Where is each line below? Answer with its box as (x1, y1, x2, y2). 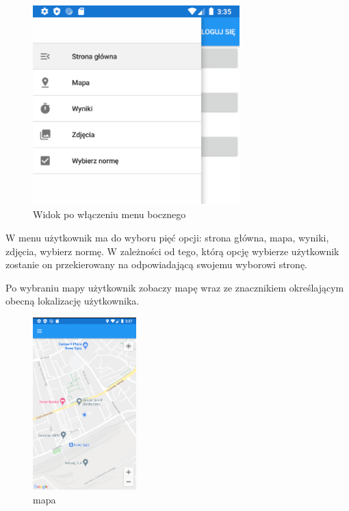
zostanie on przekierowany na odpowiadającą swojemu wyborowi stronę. (5, 257, 307, 272)
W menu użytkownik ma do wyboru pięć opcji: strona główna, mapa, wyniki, (5, 230, 329, 244)
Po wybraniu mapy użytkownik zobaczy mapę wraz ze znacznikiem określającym (5, 280, 344, 294)
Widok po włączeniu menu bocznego (33, 207, 186, 222)
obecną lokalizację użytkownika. (5, 294, 140, 308)
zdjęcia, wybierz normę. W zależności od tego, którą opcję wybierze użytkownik (5, 243, 339, 258)
